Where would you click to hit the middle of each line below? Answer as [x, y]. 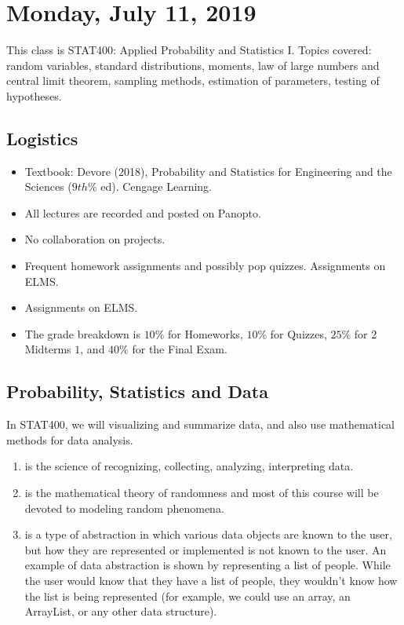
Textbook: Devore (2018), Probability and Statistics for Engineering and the [208, 171]
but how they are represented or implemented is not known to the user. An [206, 549]
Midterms [48, 349]
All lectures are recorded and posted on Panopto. [143, 212]
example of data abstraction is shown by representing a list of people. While [207, 565]
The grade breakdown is [82, 333]
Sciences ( [48, 186]
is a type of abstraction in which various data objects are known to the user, [208, 534]
